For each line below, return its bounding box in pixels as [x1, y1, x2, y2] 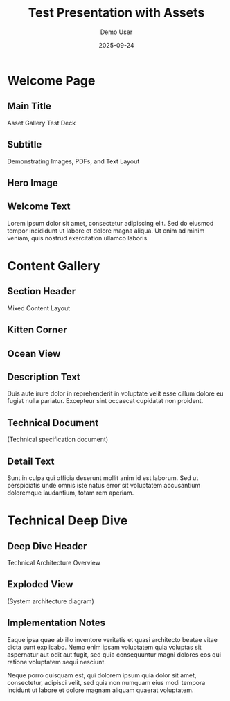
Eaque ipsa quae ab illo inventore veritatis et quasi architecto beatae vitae [7, 635, 218, 644]
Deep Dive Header [7, 540, 87, 552]
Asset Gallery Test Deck [7, 118, 76, 127]
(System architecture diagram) [7, 597, 95, 605]
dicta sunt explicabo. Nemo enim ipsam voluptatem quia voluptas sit [7, 643, 202, 651]
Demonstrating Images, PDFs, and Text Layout [7, 157, 140, 166]
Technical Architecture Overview [7, 558, 100, 567]
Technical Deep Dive [7, 513, 128, 529]
